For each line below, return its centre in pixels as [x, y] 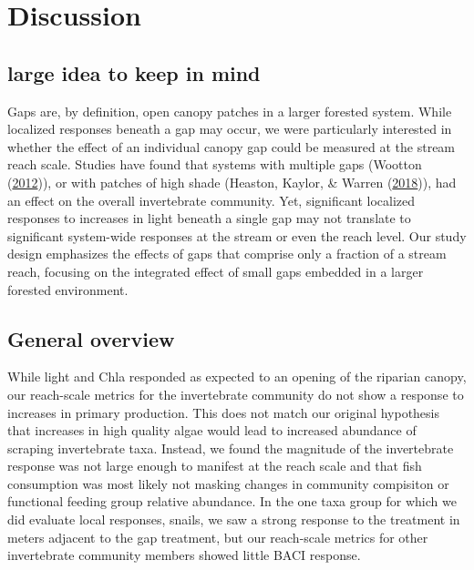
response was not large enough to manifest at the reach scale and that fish [215, 466]
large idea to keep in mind [134, 72]
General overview [91, 338]
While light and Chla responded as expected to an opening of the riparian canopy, [237, 377]
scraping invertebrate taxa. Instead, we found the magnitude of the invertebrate [231, 448]
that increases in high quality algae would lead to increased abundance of [212, 430]
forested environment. [68, 289]
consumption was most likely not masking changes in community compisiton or [228, 483]
